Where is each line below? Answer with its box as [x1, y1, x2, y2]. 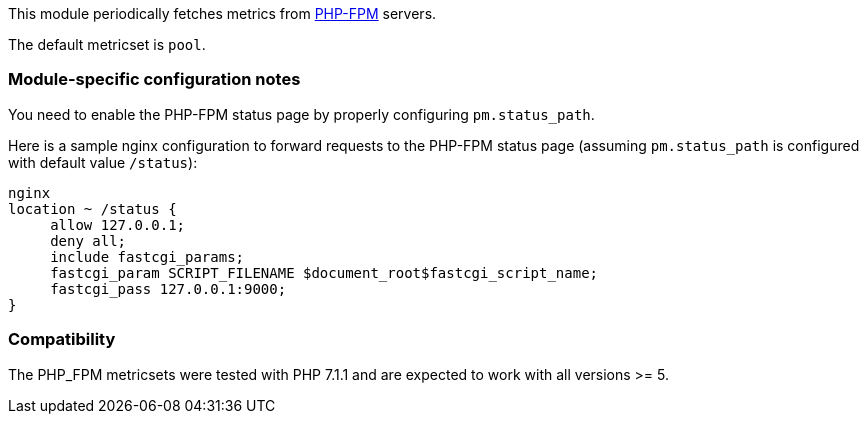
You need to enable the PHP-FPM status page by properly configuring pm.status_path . [8, 105, 595, 123]
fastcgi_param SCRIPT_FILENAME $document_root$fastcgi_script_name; [50, 264, 599, 281]
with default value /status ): [8, 153, 198, 171]
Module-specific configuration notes [8, 69, 301, 90]
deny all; [50, 232, 127, 249]
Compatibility [8, 329, 116, 350]
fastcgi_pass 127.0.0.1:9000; [50, 280, 287, 297]
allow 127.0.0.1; [50, 216, 186, 233]
